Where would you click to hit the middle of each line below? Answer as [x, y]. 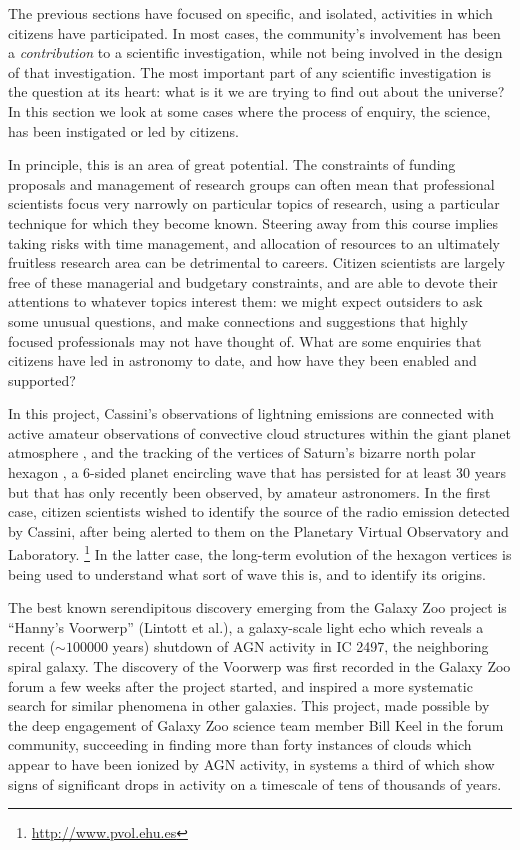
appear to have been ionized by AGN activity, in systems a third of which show [251, 764]
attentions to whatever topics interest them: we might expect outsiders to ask [245, 301]
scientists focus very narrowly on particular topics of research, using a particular [254, 203]
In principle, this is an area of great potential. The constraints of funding [232, 164]
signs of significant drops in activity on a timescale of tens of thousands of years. [255, 783]
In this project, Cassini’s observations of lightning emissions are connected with [251, 413]
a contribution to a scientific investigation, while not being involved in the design [255, 52]
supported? [42, 379]
